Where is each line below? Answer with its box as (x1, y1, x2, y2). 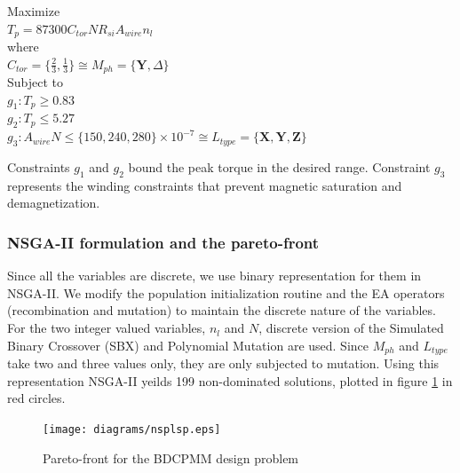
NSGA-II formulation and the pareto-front (7, 231, 320, 253)
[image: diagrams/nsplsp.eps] (43, 422, 221, 436)
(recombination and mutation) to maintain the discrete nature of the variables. (7, 301, 436, 319)
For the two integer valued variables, (7, 319, 206, 337)
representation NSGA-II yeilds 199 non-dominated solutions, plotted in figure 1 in (7, 371, 453, 390)
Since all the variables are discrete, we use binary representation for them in (7, 266, 422, 285)
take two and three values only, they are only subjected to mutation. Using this (7, 354, 440, 373)
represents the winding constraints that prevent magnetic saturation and (7, 176, 402, 194)
